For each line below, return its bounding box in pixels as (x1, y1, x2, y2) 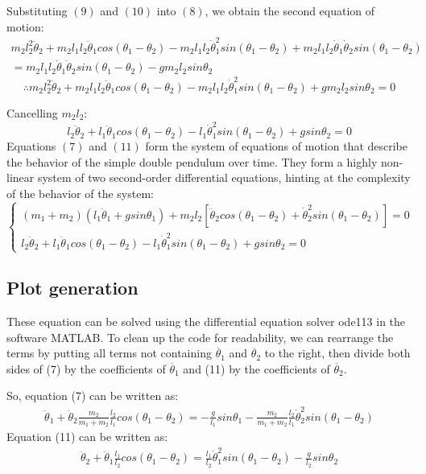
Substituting (6, 2, 68, 19)
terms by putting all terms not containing (6, 344, 212, 361)
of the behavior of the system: (6, 185, 154, 201)
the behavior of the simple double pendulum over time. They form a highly (6, 153, 378, 170)
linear (6, 169, 35, 186)
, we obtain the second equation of (205, 2, 375, 19)
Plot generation (6, 275, 139, 300)
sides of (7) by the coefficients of (6, 360, 166, 377)
